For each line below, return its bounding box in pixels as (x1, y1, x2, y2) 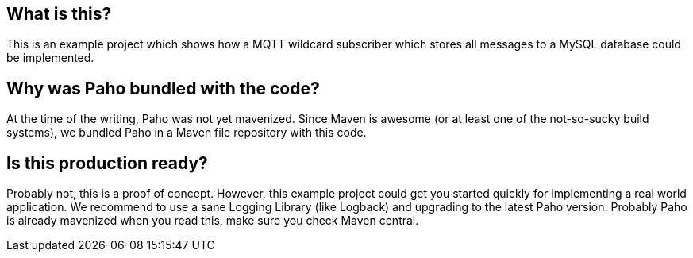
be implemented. (6, 51, 94, 65)
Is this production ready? (6, 152, 208, 173)
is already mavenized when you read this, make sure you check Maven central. (6, 214, 419, 228)
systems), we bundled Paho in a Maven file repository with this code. (6, 125, 367, 140)
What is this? (6, 4, 112, 24)
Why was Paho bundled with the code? (6, 78, 320, 98)
